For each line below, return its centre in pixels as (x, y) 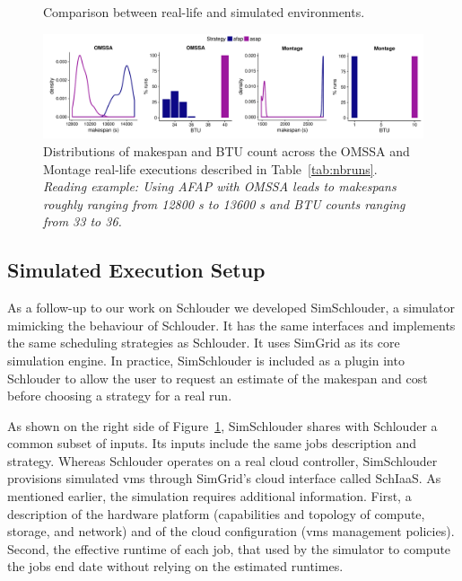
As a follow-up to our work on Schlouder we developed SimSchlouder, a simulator (231, 308)
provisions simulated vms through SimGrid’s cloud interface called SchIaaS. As (224, 478)
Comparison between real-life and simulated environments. (204, 12)
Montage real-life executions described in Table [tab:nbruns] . (210, 168)
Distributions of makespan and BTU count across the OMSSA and (227, 150)
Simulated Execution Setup (136, 270)
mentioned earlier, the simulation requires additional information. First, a (209, 496)
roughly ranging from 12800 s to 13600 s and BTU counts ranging (224, 203)
